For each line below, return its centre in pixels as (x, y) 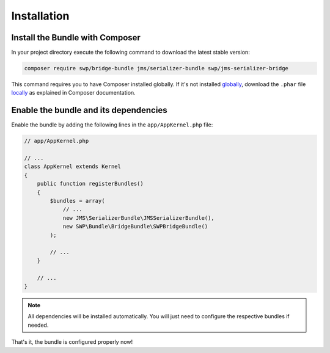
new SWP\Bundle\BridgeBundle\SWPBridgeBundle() (135, 227)
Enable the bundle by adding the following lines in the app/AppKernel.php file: (112, 125)
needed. (38, 325)
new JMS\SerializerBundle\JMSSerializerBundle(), (138, 218)
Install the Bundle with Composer (76, 38)
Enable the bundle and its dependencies (89, 110)
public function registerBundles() (90, 184)
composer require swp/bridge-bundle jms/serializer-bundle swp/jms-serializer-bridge (156, 68)
